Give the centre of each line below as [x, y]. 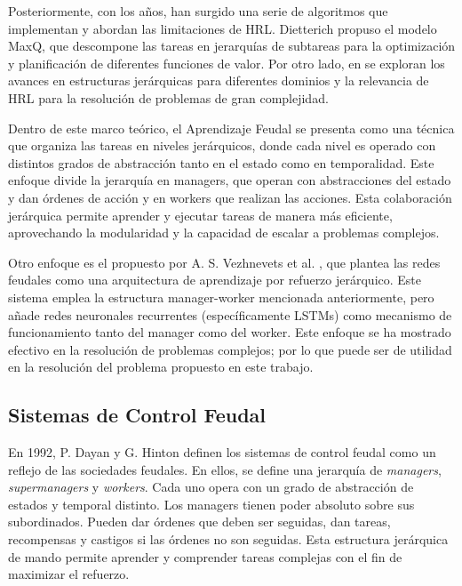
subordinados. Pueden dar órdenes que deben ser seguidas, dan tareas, [199, 522]
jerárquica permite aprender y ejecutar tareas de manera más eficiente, [200, 215]
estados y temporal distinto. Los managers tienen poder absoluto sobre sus [211, 504]
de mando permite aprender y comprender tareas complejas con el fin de [205, 556]
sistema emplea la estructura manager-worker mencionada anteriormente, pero [221, 297]
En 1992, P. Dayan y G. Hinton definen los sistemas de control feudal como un [222, 452]
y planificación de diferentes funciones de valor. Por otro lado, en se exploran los [227, 63]
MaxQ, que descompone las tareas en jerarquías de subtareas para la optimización [232, 46]
